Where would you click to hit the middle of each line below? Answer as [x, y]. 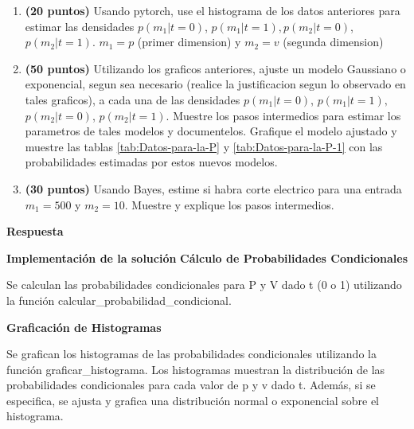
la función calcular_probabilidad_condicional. [119, 300]
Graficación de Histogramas [84, 327]
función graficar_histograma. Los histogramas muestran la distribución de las [196, 369]
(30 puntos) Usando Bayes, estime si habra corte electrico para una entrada [213, 188]
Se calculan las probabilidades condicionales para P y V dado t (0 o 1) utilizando [204, 285]
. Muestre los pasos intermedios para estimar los [283, 115]
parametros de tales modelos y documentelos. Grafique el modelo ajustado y [211, 131]
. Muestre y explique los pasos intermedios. [229, 204]
